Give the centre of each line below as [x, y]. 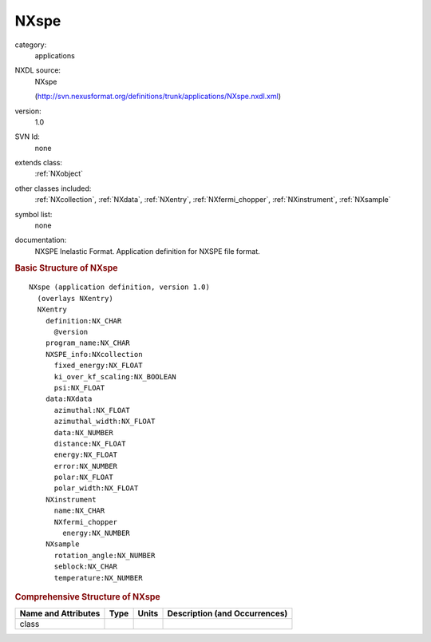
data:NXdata [69, 399]
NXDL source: [38, 70]
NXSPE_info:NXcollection [94, 354]
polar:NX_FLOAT [83, 478]
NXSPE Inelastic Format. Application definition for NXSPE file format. [148, 251]
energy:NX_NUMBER [97, 533]
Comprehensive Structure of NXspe [87, 597]
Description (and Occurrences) [227, 613]
